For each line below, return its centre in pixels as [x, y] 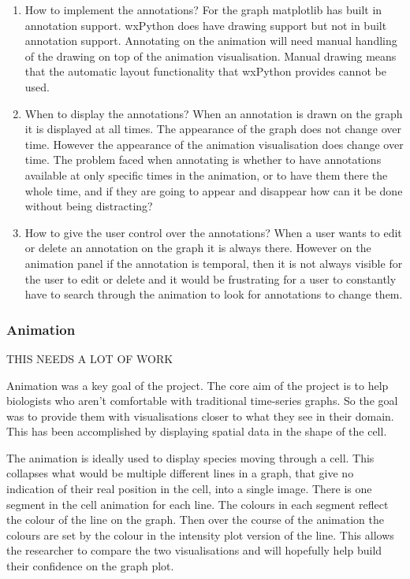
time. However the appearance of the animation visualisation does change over [214, 144]
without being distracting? [89, 206]
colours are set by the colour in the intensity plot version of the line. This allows [200, 534]
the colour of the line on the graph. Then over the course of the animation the [195, 520]
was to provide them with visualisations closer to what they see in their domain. [200, 416]
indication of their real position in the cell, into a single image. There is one [189, 489]
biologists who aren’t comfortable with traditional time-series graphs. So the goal [202, 401]
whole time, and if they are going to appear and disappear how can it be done [214, 190]
